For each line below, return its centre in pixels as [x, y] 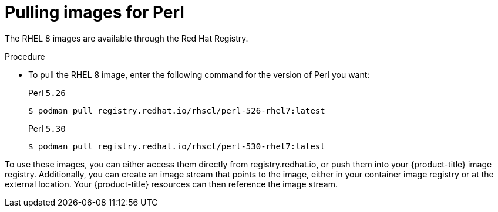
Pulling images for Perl [95, 12]
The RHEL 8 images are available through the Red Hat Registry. [127, 38]
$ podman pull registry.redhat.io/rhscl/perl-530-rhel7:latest [177, 146]
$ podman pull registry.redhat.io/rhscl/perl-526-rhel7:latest [177, 110]
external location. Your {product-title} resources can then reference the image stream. [171, 184]
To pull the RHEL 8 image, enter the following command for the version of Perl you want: [199, 74]
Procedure [25, 56]
